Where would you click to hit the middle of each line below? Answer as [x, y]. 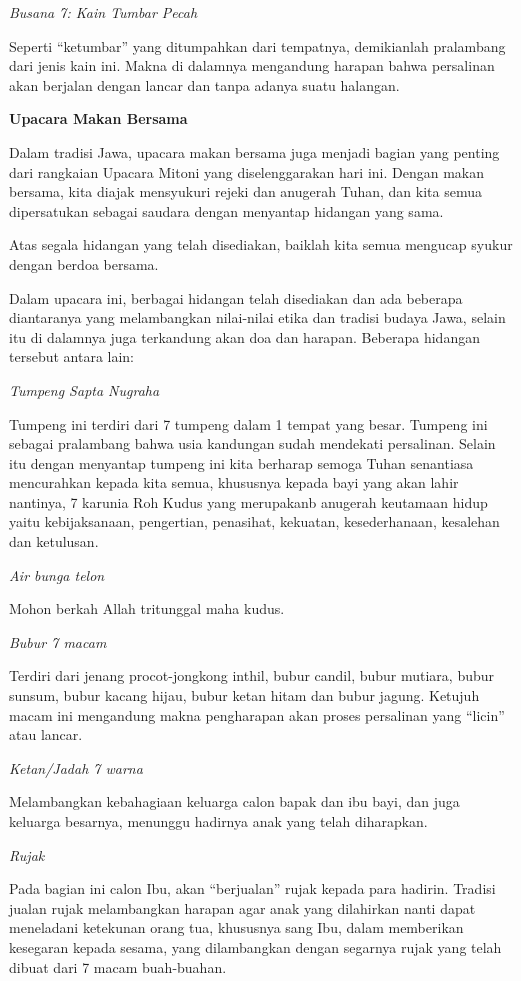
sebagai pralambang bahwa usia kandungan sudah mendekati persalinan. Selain [252, 443]
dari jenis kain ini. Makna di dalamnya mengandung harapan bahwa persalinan [252, 65]
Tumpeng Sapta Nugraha [84, 389]
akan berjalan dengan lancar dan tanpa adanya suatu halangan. [204, 84]
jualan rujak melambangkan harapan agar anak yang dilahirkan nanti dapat [242, 907]
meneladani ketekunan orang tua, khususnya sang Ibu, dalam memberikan [236, 927]
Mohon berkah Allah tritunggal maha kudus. [147, 608]
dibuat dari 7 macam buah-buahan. [118, 966]
